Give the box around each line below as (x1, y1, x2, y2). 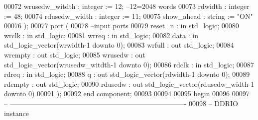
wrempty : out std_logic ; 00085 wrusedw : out (4, 49, 145, 60)
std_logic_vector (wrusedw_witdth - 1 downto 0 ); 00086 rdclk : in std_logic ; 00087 (4, 59, 254, 69)
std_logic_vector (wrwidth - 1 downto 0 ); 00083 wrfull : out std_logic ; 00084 (4, 40, 234, 50)
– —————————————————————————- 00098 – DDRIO (4, 98, 238, 108)
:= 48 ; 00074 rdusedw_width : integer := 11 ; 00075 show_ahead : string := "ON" (4, 10, 253, 21)
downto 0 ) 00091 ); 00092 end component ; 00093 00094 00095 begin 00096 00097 (4, 88, 250, 99)
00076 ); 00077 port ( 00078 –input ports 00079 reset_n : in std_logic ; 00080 (4, 20, 239, 31)
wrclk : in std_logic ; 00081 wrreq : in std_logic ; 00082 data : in (4, 30, 199, 40)
